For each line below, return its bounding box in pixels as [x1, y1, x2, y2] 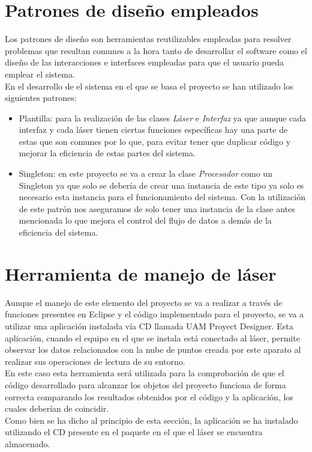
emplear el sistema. [5, 67, 75, 80]
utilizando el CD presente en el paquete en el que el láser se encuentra [5, 426, 263, 438]
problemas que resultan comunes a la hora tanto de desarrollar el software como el [5, 44, 307, 56]
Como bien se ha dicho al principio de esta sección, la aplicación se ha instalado [5, 414, 298, 426]
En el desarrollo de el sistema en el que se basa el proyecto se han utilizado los [5, 79, 293, 92]
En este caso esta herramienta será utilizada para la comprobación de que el [5, 367, 284, 379]
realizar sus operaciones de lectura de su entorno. [5, 355, 185, 367]
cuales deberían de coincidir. [5, 402, 109, 415]
